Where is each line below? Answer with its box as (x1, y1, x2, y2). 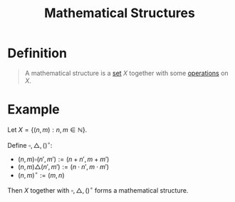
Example (7, 101, 60, 118)
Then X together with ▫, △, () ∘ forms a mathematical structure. (7, 185, 189, 194)
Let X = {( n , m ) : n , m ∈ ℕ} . (7, 125, 88, 133)
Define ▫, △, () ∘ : (7, 139, 53, 149)
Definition (7, 45, 68, 61)
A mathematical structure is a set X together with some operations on (24, 69, 229, 77)
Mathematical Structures (43, 5, 196, 21)
